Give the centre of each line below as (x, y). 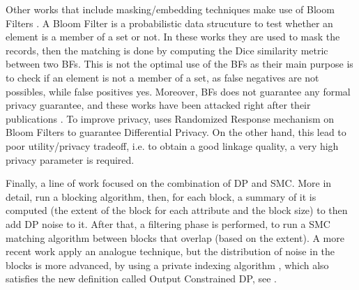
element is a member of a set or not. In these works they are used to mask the (173, 37)
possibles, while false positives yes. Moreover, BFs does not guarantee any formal (178, 91)
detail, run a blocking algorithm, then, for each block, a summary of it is (161, 196)
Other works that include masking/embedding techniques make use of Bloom (170, 9)
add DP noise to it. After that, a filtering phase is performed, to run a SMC (168, 223)
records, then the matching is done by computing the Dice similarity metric (167, 50)
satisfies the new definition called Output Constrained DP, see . (141, 278)
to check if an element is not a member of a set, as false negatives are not (162, 77)
